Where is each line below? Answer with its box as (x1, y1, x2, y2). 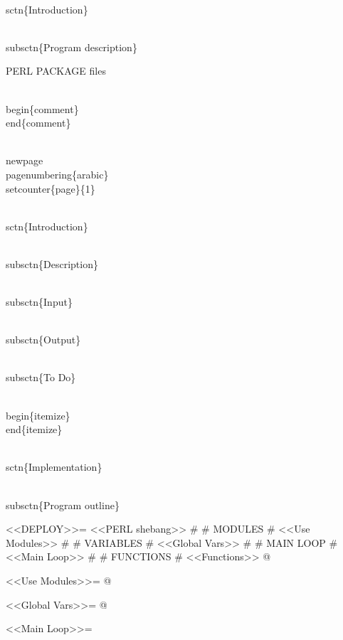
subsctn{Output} (6, 332, 81, 347)
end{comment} (6, 115, 71, 130)
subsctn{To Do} (6, 370, 76, 385)
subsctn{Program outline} (6, 497, 120, 512)
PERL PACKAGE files (6, 63, 106, 78)
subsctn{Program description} (6, 39, 137, 54)
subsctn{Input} (6, 294, 73, 309)
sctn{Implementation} (6, 459, 102, 474)
